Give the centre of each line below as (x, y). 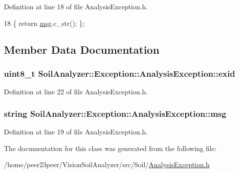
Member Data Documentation (82, 49)
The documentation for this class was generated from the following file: (110, 148)
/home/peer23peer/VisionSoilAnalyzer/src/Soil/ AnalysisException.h (107, 164)
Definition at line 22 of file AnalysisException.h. (76, 92)
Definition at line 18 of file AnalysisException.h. (76, 6)
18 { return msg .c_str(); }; (44, 23)
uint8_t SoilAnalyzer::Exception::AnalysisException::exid (119, 73)
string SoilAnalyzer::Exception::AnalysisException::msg (115, 113)
